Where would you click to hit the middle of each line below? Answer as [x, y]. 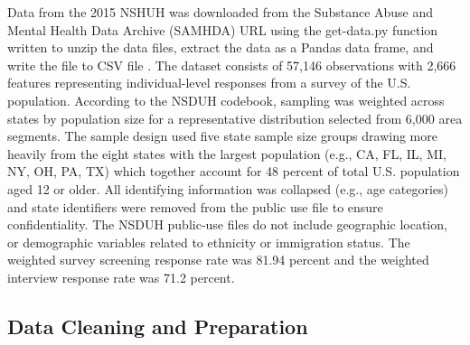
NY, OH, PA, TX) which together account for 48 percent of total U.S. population [234, 171]
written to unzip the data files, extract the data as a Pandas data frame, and [221, 47]
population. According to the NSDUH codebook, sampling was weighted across [226, 100]
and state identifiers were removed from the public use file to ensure [195, 206]
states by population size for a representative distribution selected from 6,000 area [235, 118]
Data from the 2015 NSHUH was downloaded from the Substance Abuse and [221, 12]
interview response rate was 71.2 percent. [121, 277]
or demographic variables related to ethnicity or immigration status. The [209, 242]
